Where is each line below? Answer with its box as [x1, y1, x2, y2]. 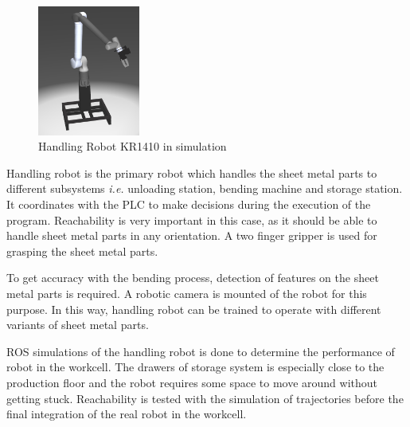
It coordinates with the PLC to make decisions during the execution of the [6, 196, 371, 212]
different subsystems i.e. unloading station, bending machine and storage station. [6, 180, 403, 197]
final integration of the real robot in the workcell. [6, 405, 247, 422]
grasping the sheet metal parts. [6, 242, 158, 259]
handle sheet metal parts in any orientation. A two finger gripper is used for [6, 227, 377, 244]
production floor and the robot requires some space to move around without [6, 374, 377, 390]
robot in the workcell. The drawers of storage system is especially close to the [6, 358, 385, 375]
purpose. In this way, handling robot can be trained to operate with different [6, 300, 381, 317]
